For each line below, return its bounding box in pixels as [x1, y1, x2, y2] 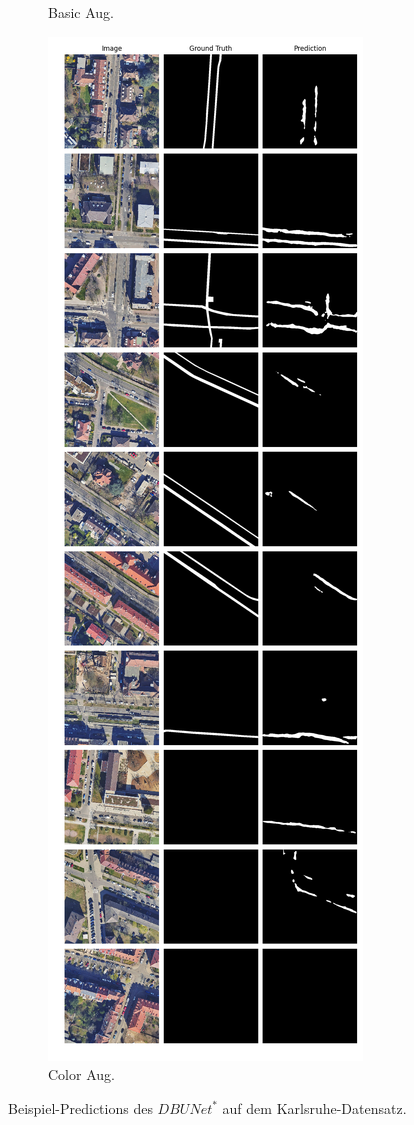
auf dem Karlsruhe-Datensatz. [222, 1097, 407, 1118]
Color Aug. [48, 1064, 115, 1085]
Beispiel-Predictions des [8, 1097, 153, 1118]
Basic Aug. [48, 2, 114, 22]
